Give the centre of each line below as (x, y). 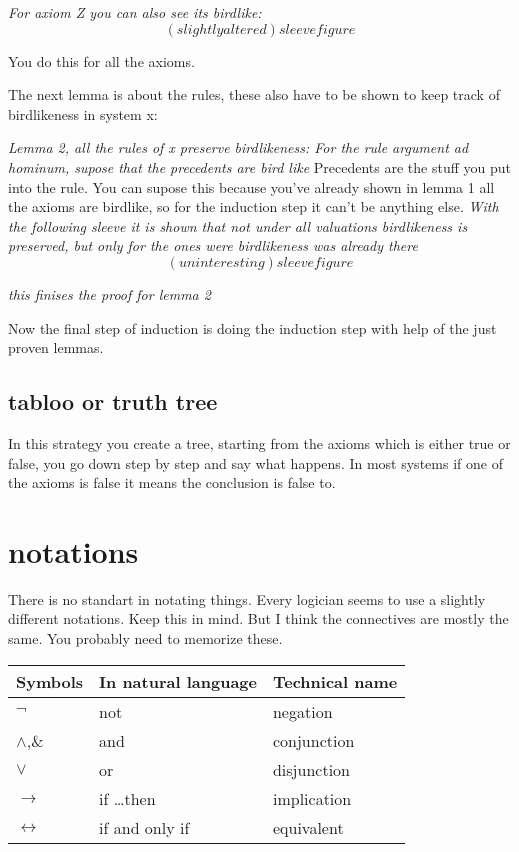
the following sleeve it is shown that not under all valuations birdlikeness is (238, 225)
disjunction (311, 769)
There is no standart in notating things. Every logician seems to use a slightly (247, 598)
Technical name (335, 681)
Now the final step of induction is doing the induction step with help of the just (252, 327)
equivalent (308, 827)
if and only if (144, 827)
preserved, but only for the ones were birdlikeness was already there (213, 245)
